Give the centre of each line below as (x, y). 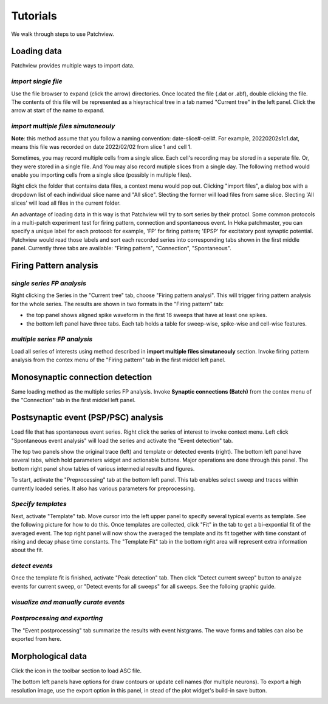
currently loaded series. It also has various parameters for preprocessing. (103, 488)
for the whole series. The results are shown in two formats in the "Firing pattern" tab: (118, 304)
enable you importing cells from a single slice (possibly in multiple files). (101, 175)
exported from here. (36, 638)
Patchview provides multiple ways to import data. (73, 66)
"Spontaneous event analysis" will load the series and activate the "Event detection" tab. (122, 440)
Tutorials (34, 16)
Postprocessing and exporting (57, 618)
